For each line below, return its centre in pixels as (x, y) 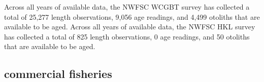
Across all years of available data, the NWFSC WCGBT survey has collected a (127, 7)
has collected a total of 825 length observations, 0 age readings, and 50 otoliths (127, 36)
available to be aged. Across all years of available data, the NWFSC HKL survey (130, 27)
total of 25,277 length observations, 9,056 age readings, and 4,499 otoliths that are (132, 16)
